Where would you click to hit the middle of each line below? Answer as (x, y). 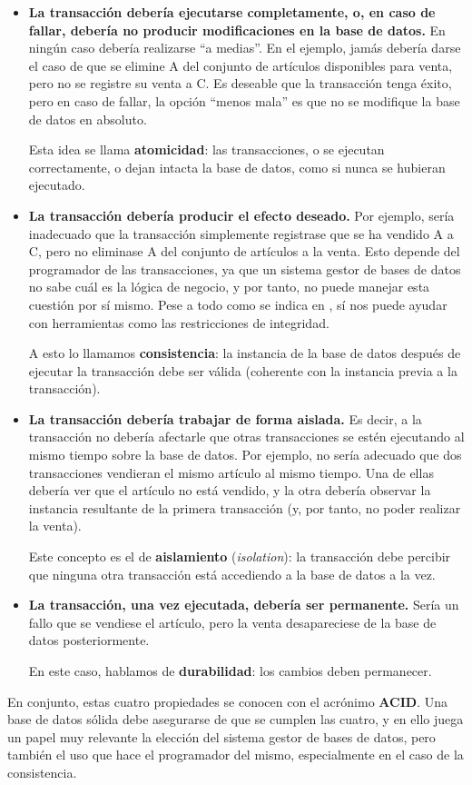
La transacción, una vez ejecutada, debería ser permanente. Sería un (244, 605)
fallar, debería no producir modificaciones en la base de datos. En (237, 30)
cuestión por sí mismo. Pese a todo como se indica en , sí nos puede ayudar (238, 304)
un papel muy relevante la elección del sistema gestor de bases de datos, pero (221, 736)
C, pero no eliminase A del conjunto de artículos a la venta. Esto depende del (244, 251)
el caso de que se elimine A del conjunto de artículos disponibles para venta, (241, 65)
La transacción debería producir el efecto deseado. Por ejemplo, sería (241, 215)
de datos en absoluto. (88, 119)
